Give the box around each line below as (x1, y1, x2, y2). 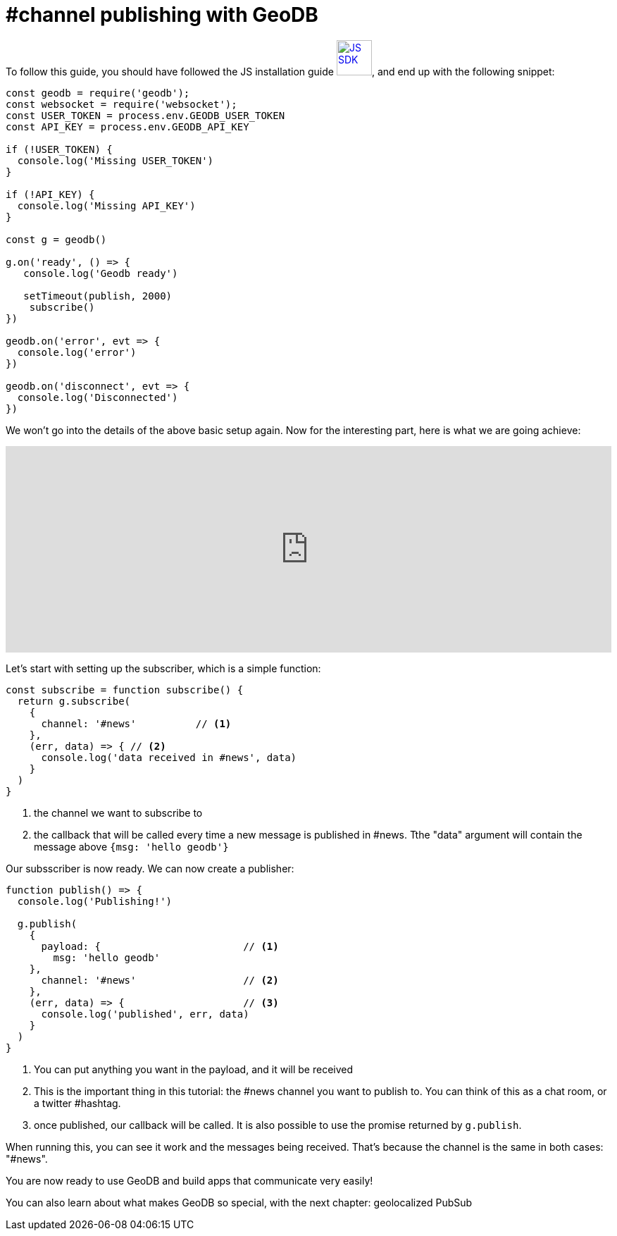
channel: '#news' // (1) (41, 717, 232, 729)
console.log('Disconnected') (17, 391, 178, 403)
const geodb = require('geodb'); (6, 87, 190, 99)
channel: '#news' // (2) (41, 974, 279, 986)
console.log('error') (17, 346, 137, 358)
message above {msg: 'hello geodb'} (34, 840, 229, 853)
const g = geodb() (6, 233, 107, 245)
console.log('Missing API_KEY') (17, 199, 196, 211)
